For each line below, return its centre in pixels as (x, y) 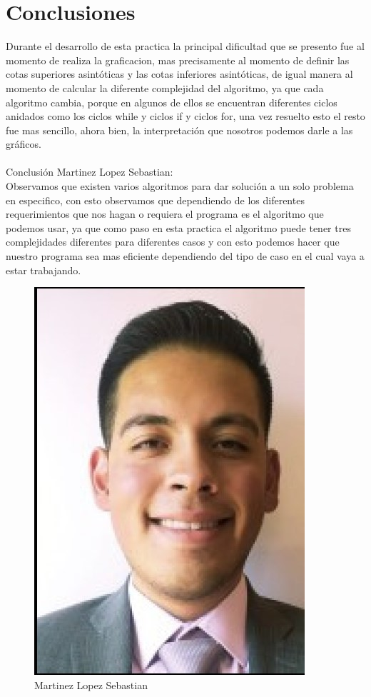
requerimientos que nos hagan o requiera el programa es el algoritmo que (165, 214)
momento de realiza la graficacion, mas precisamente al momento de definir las (178, 60)
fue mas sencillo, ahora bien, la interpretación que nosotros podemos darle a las (179, 130)
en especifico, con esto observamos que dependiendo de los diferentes (155, 200)
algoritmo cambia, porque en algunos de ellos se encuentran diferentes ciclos (172, 102)
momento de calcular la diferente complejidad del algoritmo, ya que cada (165, 87)
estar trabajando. (44, 270)
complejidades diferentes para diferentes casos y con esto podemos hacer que (173, 242)
